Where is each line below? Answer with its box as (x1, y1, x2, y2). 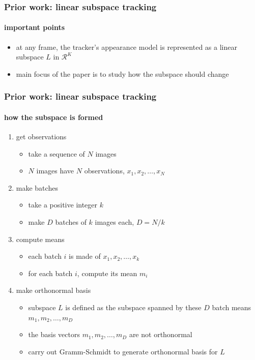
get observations (16, 131, 67, 142)
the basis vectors (28, 329, 80, 340)
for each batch (28, 267, 73, 278)
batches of (55, 217, 87, 227)
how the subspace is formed (4, 111, 103, 122)
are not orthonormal (129, 329, 192, 340)
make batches (16, 182, 58, 193)
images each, (95, 217, 134, 227)
